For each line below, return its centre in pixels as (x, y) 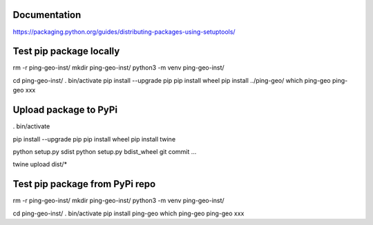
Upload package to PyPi (65, 110)
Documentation (47, 15)
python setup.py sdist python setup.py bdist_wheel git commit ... (105, 151)
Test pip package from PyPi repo (84, 184)
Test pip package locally (66, 51)
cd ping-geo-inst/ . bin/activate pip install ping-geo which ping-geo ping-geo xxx (128, 213)
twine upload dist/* (40, 164)
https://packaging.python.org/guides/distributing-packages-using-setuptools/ (124, 32)
